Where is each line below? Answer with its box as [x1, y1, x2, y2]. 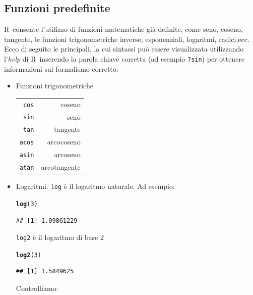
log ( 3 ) [16, 200, 38, 208]
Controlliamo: [16, 283, 58, 293]
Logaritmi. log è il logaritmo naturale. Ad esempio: [16, 181, 175, 191]
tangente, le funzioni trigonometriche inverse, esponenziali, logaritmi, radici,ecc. [4, 33, 249, 44]
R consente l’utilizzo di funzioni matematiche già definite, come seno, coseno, [4, 24, 243, 34]
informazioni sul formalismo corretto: [4, 63, 118, 74]
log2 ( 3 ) [16, 251, 41, 259]
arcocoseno [47, 136, 81, 147]
